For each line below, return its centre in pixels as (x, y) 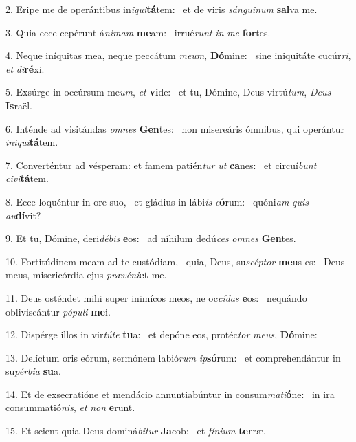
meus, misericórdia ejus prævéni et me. (86, 275)
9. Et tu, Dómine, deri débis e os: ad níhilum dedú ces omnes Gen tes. (151, 238)
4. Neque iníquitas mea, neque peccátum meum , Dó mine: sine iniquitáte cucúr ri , (178, 55)
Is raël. (19, 105)
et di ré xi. (25, 68)
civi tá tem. (27, 178)
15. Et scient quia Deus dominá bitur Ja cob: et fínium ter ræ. (136, 431)
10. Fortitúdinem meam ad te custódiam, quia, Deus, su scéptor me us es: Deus (175, 261)
